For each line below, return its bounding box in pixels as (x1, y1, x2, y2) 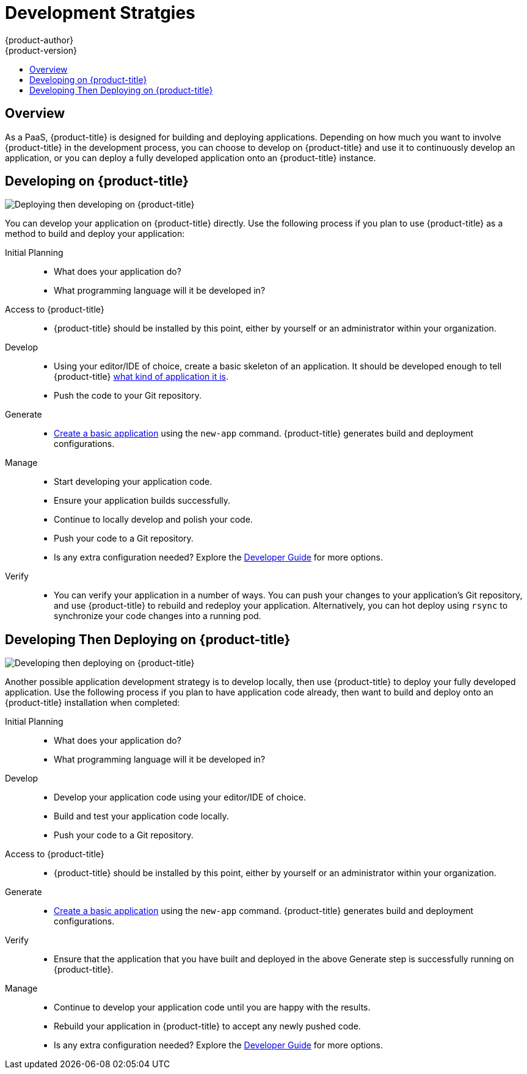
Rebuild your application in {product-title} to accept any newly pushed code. (54, 1021, 361, 1032)
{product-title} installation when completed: (5, 697, 180, 708)
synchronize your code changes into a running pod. (54, 611, 261, 622)
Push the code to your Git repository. (54, 390, 202, 401)
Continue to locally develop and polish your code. (54, 514, 253, 525)
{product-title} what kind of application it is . (54, 371, 228, 382)
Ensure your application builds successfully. (54, 495, 231, 506)
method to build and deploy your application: (5, 228, 185, 239)
